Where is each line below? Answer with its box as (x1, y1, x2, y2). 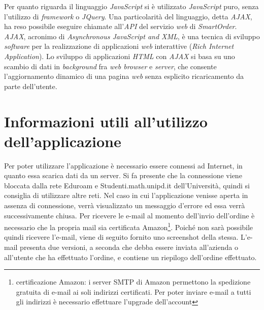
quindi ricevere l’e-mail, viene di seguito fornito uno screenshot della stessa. (4, 232, 239, 242)
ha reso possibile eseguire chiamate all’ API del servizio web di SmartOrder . (4, 21, 237, 32)
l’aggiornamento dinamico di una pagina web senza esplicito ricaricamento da (4, 71, 244, 81)
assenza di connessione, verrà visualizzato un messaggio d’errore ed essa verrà (4, 200, 245, 211)
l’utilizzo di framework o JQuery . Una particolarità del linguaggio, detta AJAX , (4, 11, 252, 21)
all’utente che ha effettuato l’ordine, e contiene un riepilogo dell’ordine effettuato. (4, 251, 257, 262)
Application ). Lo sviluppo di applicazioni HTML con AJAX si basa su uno (4, 50, 235, 61)
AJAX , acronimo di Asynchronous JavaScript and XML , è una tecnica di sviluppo (4, 31, 260, 41)
